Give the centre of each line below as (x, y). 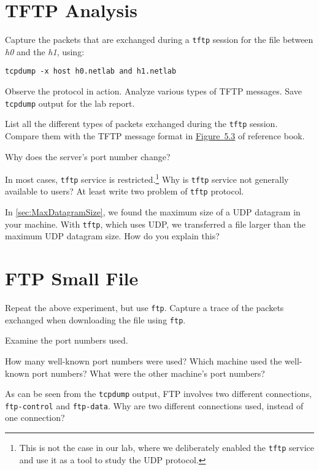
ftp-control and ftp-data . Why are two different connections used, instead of (154, 405)
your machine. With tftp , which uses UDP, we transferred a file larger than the (155, 224)
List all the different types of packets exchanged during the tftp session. (141, 124)
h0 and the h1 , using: (45, 51)
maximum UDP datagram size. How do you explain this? (112, 236)
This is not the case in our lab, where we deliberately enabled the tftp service (167, 448)
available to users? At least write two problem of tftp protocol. (125, 191)
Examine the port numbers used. (67, 340)
